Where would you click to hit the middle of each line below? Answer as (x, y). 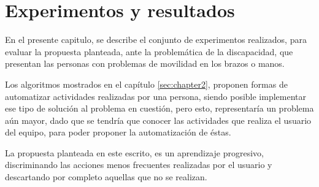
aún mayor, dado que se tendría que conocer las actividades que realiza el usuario (158, 120)
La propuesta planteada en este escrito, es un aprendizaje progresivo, (134, 152)
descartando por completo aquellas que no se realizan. (106, 177)
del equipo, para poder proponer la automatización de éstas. (118, 132)
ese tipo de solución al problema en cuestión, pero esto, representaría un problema (159, 108)
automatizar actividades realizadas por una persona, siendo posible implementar (156, 96)
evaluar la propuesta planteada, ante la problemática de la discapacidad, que (149, 51)
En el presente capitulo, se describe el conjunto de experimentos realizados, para (156, 40)
